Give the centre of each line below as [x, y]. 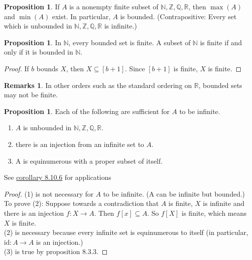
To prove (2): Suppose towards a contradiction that [81, 203]
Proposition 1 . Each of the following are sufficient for [87, 111]
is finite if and [221, 42]
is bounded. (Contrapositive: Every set [178, 16]
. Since [135, 68]
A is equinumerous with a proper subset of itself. [89, 160]
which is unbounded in [38, 26]
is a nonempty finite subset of [114, 6]
